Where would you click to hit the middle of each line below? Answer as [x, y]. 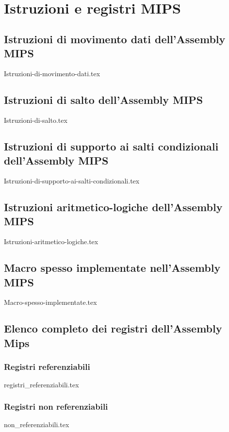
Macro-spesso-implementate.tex [50, 302]
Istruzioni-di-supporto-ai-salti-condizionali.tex [72, 180]
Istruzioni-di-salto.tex [36, 120]
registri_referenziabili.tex [41, 385]
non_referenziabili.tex [37, 424]
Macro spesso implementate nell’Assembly [112, 268]
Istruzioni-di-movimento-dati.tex [52, 73]
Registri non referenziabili [56, 406]
